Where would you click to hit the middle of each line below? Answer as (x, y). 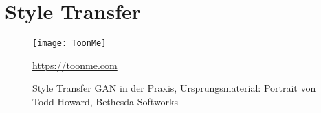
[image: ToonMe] (69, 43)
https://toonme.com (75, 65)
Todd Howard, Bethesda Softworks (105, 101)
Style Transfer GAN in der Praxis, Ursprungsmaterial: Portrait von (174, 88)
